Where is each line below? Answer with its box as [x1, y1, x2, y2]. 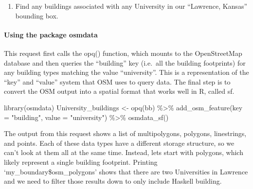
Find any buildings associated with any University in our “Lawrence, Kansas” [15, 1, 248, 11]
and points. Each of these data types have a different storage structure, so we [4, 137, 235, 148]
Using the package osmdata [4, 29, 98, 39]
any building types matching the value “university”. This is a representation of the [4, 67, 249, 77]
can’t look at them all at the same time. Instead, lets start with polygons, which [4, 147, 243, 157]
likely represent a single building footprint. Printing [4, 156, 158, 167]
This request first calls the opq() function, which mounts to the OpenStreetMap [4, 48, 242, 58]
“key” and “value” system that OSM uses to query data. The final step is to [4, 76, 231, 86]
